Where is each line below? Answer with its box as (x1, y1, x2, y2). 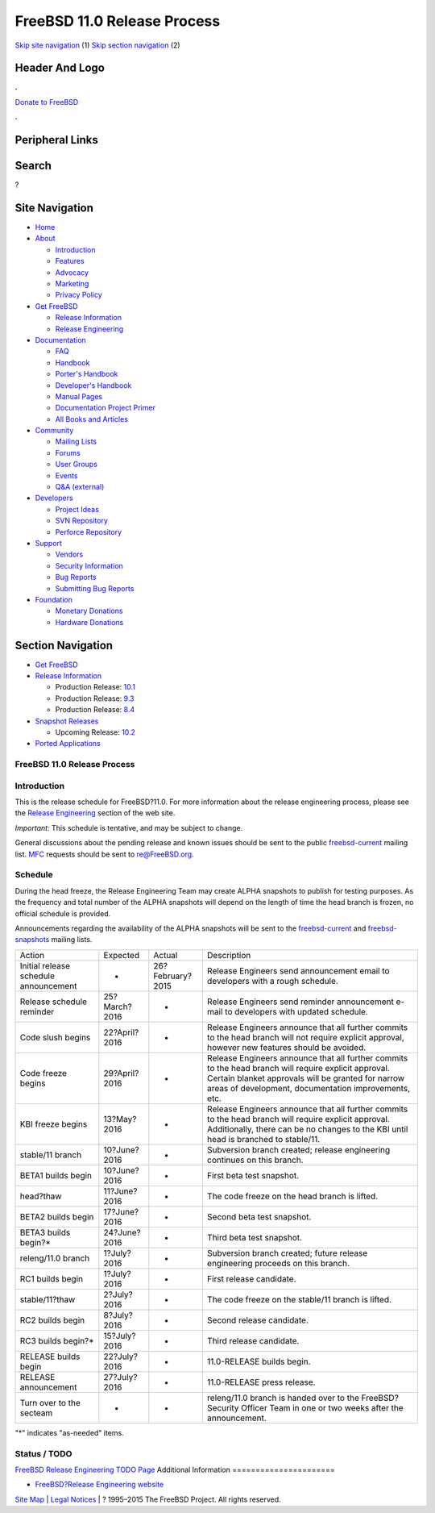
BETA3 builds (19, 1227, 71, 1238)
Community (35, 426, 74, 436)
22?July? (103, 1351, 139, 1362)
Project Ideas (55, 504, 100, 514)
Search (14, 159, 52, 173)
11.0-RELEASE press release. (206, 1376, 316, 1387)
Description (206, 949, 251, 961)
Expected (103, 949, 140, 961)
